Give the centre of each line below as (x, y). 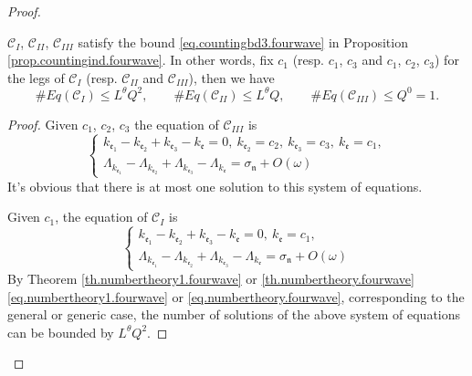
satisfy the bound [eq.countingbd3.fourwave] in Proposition (243, 42)
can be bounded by (61, 332)
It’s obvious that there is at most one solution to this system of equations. (215, 186)
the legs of (36, 77)
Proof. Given (43, 124)
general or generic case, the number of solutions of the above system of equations (234, 314)
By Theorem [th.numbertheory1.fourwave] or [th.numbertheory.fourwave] (211, 279)
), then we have (231, 77)
